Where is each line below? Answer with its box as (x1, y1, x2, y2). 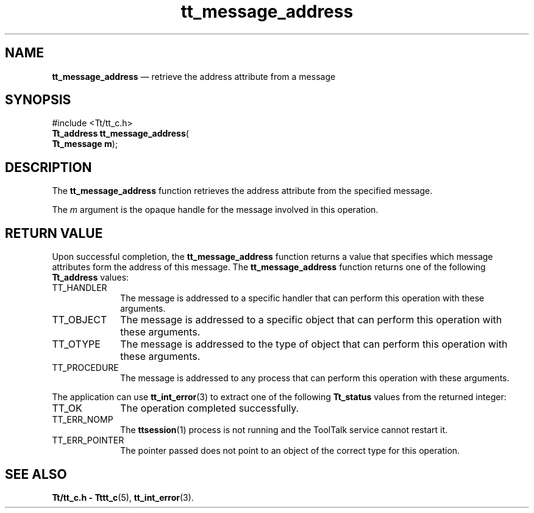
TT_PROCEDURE (52, 362, 119, 373)
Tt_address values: (52, 272, 129, 283)
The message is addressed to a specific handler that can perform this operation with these (120, 293, 485, 304)
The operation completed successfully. (120, 402, 299, 415)
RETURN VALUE (5, 225, 103, 241)
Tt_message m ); (52, 138, 118, 149)
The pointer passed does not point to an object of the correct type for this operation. (120, 445, 460, 456)
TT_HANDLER (52, 282, 107, 293)
